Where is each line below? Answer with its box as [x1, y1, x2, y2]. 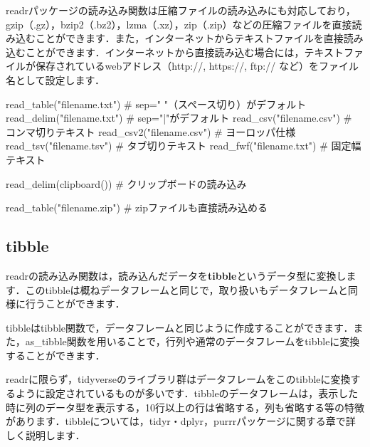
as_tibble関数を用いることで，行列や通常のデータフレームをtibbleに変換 [25, 334, 360, 349]
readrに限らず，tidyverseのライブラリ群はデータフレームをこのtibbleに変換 [6, 372, 351, 386]
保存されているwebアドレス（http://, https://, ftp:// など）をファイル [35, 58, 359, 73]
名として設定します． [6, 72, 105, 87]
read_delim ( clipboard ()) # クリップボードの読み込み [6, 176, 247, 191]
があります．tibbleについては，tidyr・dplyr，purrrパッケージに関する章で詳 [6, 414, 356, 428]
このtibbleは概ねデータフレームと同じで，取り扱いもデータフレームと [25, 282, 349, 297]
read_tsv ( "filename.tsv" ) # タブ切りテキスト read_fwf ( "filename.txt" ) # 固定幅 [6, 138, 361, 153]
